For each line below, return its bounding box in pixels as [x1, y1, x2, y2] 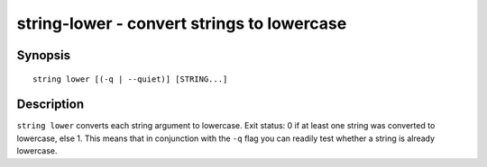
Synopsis [16, 48, 71, 63]
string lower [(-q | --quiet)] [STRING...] [32, 74, 228, 84]
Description [16, 97, 85, 112]
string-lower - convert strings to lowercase [16, 13, 347, 33]
